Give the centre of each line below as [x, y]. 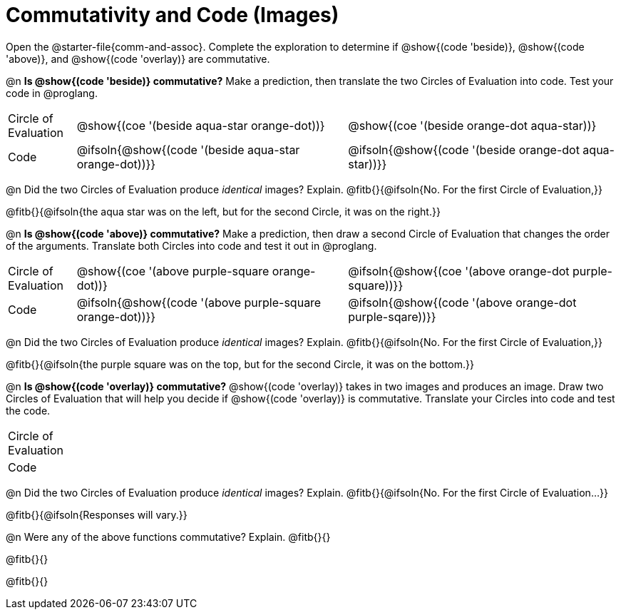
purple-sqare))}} [392, 316]
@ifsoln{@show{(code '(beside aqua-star [188, 149]
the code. [28, 410]
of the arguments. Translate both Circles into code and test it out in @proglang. [191, 245]
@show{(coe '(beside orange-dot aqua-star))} [472, 125]
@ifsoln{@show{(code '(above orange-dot [462, 302]
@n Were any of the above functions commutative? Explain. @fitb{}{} [168, 537]
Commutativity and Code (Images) [173, 15]
